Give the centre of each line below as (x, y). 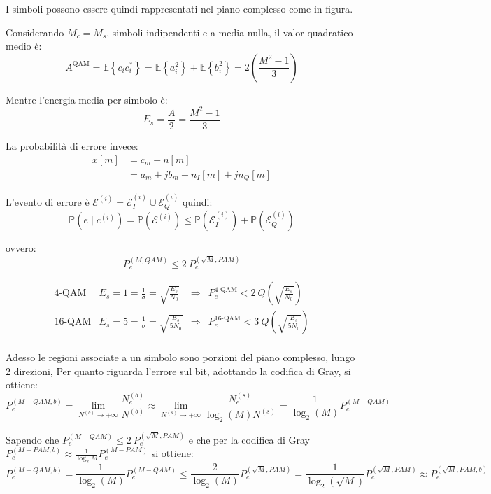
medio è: (24, 46)
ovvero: (21, 248)
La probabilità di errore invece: (72, 145)
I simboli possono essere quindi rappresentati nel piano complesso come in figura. (179, 8)
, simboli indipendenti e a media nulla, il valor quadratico (230, 32)
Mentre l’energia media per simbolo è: (87, 99)
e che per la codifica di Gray (249, 439)
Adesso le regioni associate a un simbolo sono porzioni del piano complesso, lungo (180, 357)
